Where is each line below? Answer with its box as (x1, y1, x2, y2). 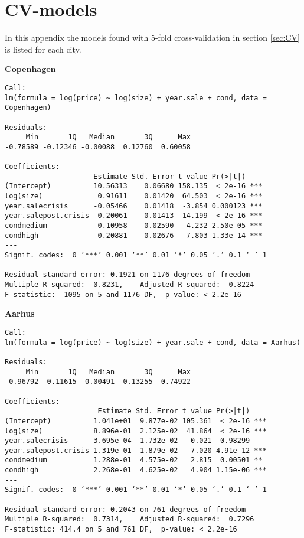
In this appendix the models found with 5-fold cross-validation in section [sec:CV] (5, 31, 300, 44)
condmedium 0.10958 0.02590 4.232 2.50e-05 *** (5, 221, 263, 230)
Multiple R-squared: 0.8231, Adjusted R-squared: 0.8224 (5, 281, 254, 289)
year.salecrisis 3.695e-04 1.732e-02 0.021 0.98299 (5, 436, 250, 445)
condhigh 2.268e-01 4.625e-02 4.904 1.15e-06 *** (5, 466, 267, 475)
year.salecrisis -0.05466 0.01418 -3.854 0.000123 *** (5, 201, 263, 210)
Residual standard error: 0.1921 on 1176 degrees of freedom (5, 270, 250, 279)
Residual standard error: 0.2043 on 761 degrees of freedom (5, 505, 246, 514)
